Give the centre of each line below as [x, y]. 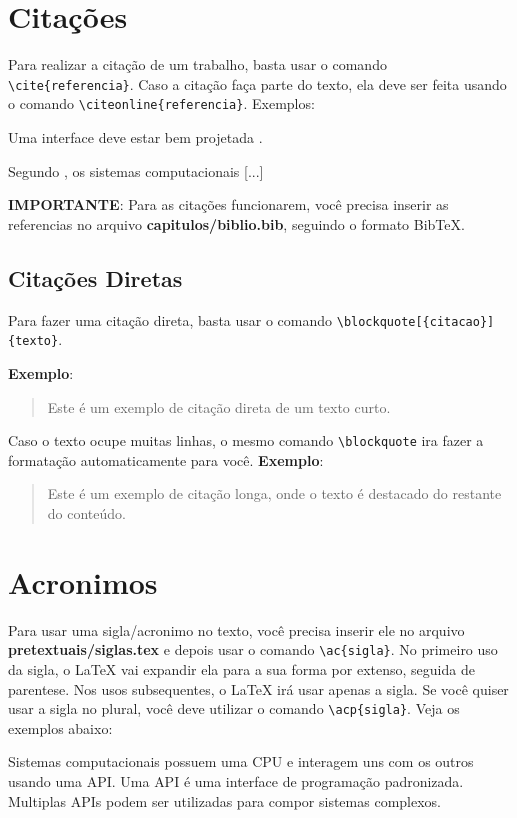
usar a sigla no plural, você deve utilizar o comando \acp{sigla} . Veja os [234, 708]
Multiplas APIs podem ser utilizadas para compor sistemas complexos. [224, 800]
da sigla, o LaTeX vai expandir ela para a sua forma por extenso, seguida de [241, 668]
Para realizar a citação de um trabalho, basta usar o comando [197, 64]
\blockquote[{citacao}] [415, 321]
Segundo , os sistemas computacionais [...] [136, 170]
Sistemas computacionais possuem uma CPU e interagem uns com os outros [241, 761]
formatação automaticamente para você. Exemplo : [166, 459]
